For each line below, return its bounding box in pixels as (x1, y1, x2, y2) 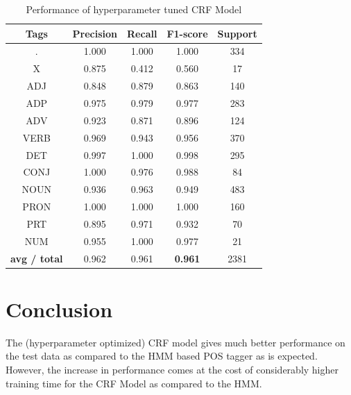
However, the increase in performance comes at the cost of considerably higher (6, 362, 339, 376)
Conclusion (6, 294, 113, 323)
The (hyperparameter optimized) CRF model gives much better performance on (6, 335, 345, 349)
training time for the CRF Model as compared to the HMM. (6, 376, 262, 390)
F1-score (166, 26, 208, 40)
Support (217, 26, 257, 40)
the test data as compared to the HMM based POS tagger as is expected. (6, 348, 318, 363)
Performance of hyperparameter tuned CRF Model (26, 2, 242, 16)
